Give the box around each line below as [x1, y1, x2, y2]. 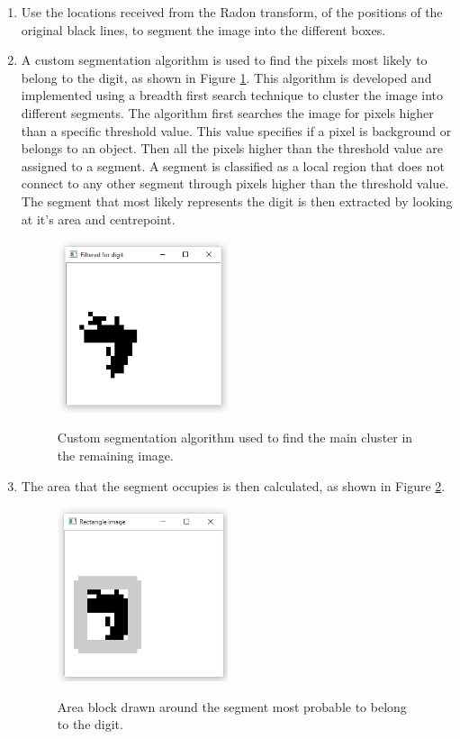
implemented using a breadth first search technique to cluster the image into [21, 86, 444, 105]
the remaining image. [57, 445, 174, 464]
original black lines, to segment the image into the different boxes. [21, 20, 386, 39]
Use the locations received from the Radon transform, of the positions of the [21, 3, 443, 21]
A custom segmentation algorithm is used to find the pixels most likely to [21, 50, 428, 69]
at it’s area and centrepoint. [21, 209, 176, 228]
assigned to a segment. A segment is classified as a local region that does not [21, 156, 445, 175]
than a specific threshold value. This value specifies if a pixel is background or [21, 121, 452, 140]
